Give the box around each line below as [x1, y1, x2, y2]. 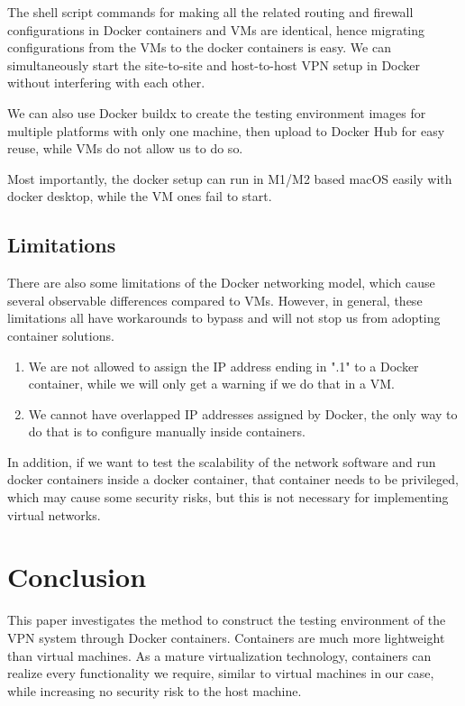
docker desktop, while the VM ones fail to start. [7, 187, 272, 206]
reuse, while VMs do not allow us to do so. [7, 139, 243, 158]
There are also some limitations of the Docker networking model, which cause [7, 273, 435, 292]
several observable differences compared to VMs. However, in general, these [7, 290, 423, 309]
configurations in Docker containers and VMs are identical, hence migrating [7, 20, 425, 39]
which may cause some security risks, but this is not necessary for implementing [7, 488, 449, 507]
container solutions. [7, 325, 114, 344]
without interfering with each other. [7, 73, 205, 92]
